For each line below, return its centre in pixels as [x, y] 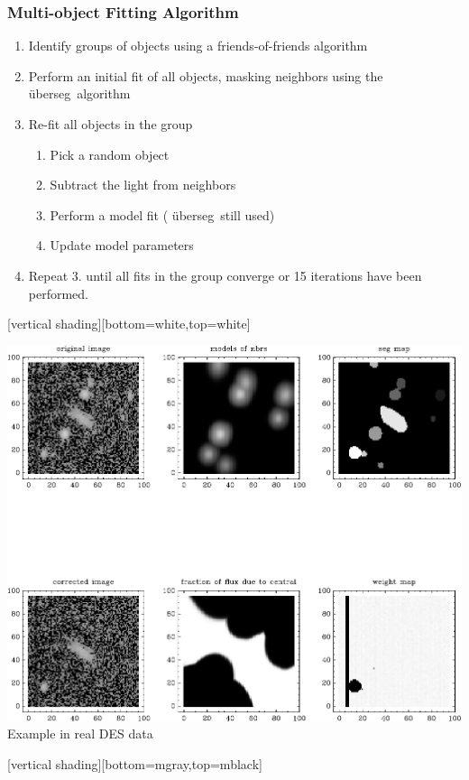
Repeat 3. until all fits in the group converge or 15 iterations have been [225, 275]
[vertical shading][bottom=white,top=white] [129, 324]
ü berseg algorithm [79, 93]
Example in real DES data [80, 734]
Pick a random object [110, 154]
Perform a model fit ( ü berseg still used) [162, 214]
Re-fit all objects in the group [110, 124]
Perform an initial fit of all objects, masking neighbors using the [206, 75]
